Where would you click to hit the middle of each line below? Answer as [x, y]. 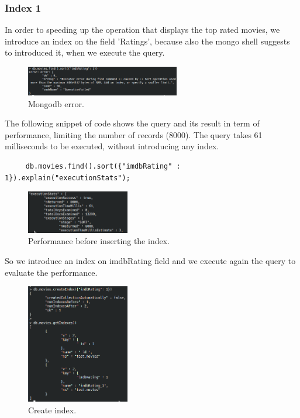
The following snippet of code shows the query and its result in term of [132, 123]
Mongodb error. [56, 103]
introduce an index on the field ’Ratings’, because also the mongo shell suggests [147, 41]
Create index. [52, 410]
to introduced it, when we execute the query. [85, 52]
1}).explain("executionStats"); [68, 178]
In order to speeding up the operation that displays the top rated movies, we [142, 30]
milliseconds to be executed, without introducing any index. [112, 146]
